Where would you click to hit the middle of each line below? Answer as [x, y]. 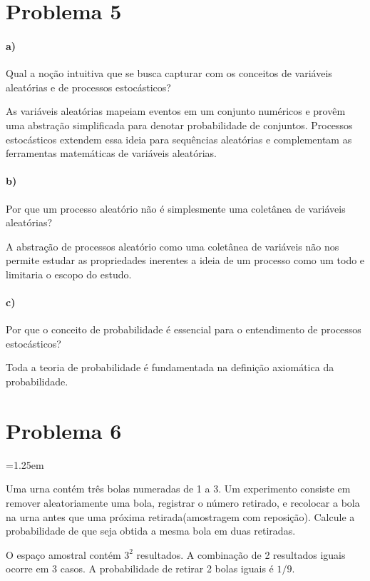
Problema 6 [64, 430]
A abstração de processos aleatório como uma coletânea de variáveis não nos [173, 246]
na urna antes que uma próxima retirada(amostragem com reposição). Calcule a [180, 516]
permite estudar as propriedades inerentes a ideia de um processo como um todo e [185, 260]
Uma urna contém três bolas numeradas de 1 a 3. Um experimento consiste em [178, 489]
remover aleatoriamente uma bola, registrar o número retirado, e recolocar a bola [183, 502]
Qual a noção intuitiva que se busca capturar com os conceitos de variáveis [169, 73]
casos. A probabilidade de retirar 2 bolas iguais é [167, 569]
